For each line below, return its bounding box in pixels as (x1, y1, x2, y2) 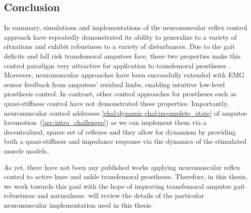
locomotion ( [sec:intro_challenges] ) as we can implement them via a (4, 117, 207, 127)
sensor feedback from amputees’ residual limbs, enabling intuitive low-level (4, 79, 225, 89)
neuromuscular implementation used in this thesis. (4, 199, 153, 210)
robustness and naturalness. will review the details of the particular (4, 190, 204, 200)
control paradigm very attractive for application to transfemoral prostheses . (4, 60, 231, 70)
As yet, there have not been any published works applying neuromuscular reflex (4, 162, 240, 172)
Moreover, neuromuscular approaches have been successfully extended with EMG (4, 70, 245, 80)
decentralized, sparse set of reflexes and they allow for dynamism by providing (4, 126, 236, 137)
